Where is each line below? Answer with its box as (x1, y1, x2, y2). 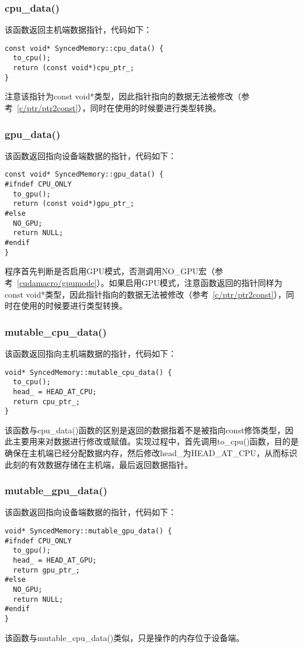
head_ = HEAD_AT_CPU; (13, 387, 97, 396)
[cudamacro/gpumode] (17, 276, 97, 288)
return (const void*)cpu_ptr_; (13, 64, 134, 73)
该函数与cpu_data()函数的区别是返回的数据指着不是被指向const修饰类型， (5, 423, 285, 436)
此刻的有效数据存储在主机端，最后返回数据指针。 (5, 458, 193, 470)
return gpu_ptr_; (13, 566, 80, 574)
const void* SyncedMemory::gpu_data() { (5, 170, 164, 179)
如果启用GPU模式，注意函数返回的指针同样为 (109, 276, 283, 288)
